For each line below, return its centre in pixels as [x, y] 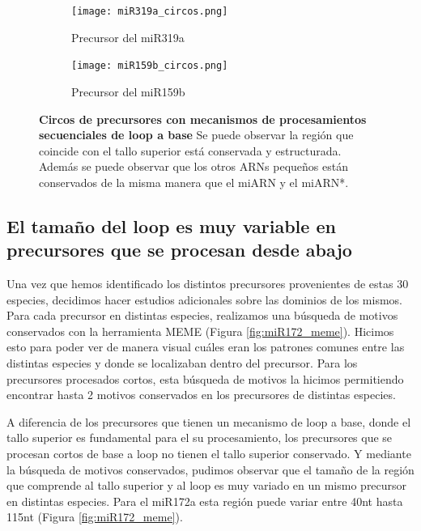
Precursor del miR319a [128, 37]
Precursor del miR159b [128, 91]
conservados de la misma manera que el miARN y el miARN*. [194, 182]
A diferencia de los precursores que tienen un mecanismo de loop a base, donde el [209, 421]
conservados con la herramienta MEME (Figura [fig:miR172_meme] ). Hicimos [200, 331]
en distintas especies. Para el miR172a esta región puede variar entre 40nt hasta [205, 501]
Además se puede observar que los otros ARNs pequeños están [193, 166]
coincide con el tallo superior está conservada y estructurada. [190, 150]
